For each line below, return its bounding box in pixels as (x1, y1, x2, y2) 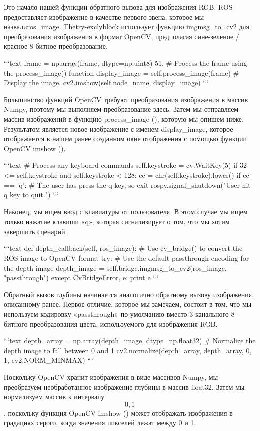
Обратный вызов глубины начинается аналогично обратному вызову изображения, (4, 289, 254, 299)
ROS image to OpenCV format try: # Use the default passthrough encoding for (4, 253, 249, 263)
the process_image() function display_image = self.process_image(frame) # (4, 67, 239, 78)
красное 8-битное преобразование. (4, 41, 108, 51)
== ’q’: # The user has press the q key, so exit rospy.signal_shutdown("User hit (4, 179, 251, 190)
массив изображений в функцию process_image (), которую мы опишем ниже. (4, 113, 244, 124)
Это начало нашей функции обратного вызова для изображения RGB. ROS (4, 2, 233, 12)
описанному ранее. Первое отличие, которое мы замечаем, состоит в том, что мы (4, 299, 252, 309)
